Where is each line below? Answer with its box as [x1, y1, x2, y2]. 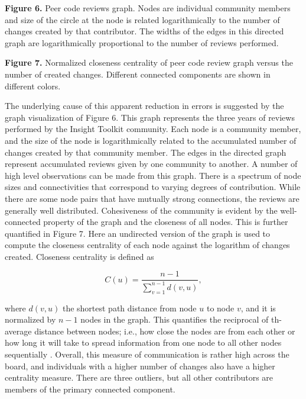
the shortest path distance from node [62, 301, 197, 314]
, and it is [240, 301, 276, 314]
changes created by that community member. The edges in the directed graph [5, 146, 287, 158]
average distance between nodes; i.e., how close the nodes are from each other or [5, 324, 295, 337]
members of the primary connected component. [5, 382, 175, 395]
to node [206, 301, 235, 314]
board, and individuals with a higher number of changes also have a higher [5, 359, 275, 372]
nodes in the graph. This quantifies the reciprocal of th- [80, 313, 282, 326]
